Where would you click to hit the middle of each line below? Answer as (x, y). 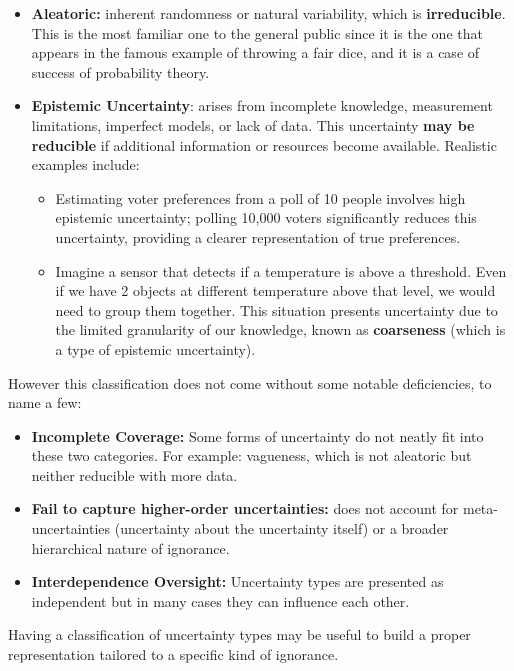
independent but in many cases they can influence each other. (220, 600)
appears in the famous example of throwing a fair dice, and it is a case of (255, 52)
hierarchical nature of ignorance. (130, 547)
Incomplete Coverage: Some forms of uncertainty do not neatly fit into (257, 435)
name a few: (45, 402)
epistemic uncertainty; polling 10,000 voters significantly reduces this (266, 217)
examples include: (85, 164)
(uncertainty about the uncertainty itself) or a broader (281, 528)
